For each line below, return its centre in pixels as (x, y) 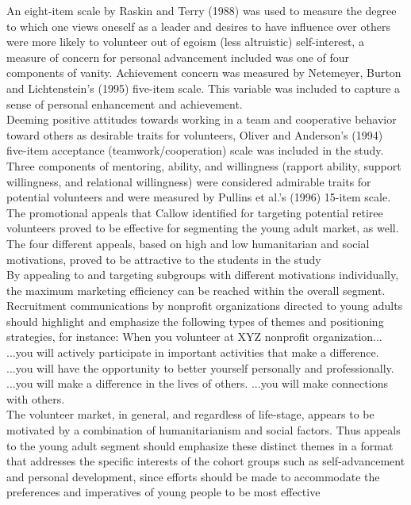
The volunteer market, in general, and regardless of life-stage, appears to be (190, 414)
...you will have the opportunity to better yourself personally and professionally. (200, 367)
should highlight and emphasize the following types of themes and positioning (195, 321)
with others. (36, 398)
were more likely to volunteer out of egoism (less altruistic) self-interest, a (185, 42)
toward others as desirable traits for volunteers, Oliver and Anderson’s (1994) (195, 134)
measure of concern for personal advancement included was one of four (178, 57)
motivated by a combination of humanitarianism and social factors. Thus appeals (204, 430)
